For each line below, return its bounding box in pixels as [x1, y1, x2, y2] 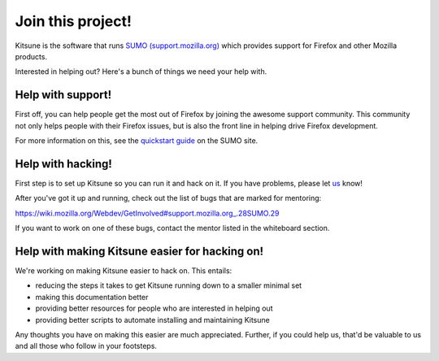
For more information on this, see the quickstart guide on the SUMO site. [15, 136, 259, 146]
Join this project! [15, 12, 132, 30]
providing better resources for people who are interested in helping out [35, 303, 273, 313]
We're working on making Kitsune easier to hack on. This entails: [15, 266, 233, 276]
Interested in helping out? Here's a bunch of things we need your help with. [15, 67, 267, 76]
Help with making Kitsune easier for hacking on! [15, 244, 264, 258]
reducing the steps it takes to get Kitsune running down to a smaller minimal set [35, 281, 302, 290]
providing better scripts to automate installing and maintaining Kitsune [35, 315, 270, 324]
